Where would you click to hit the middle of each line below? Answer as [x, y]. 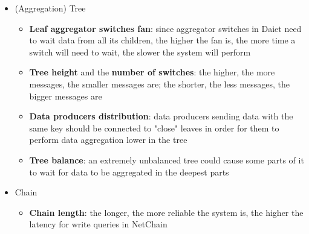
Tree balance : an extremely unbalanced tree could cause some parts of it [167, 160]
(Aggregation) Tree [50, 8]
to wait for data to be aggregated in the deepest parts [129, 172]
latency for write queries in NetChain [98, 224]
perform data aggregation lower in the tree [108, 140]
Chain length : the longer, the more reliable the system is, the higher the [166, 212]
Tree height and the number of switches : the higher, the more [152, 72]
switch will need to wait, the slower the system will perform [140, 52]
